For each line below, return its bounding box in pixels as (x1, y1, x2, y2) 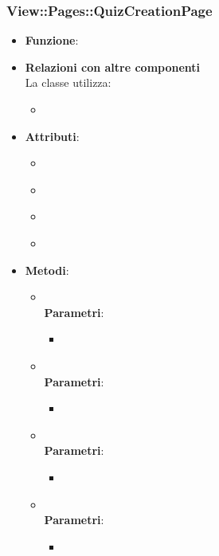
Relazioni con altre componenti (25, 58, 201, 75)
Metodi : (25, 261, 69, 278)
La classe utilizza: (25, 74, 111, 91)
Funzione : (25, 32, 79, 49)
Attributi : (25, 127, 80, 144)
